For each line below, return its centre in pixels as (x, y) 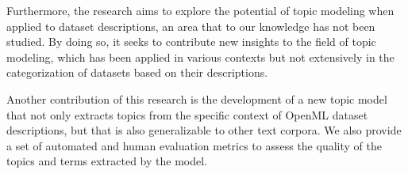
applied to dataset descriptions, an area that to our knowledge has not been (191, 26)
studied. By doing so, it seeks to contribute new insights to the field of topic (191, 42)
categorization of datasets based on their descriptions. (137, 72)
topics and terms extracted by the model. (107, 161)
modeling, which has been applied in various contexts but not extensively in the (200, 57)
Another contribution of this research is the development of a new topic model (197, 98)
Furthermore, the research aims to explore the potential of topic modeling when (200, 10)
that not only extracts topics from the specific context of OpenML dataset (187, 114)
